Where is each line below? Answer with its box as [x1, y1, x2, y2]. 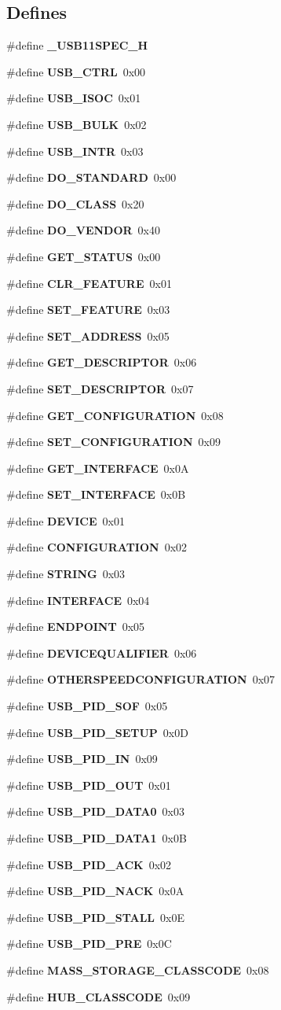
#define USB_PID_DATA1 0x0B [6, 830, 187, 846]
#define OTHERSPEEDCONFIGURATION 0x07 [6, 671, 276, 687]
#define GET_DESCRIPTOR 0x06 [6, 354, 197, 370]
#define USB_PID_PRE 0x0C [6, 935, 172, 952]
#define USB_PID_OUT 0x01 [6, 776, 171, 793]
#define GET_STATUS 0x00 [6, 248, 161, 264]
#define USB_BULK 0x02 [6, 116, 147, 132]
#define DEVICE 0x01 [6, 512, 125, 529]
